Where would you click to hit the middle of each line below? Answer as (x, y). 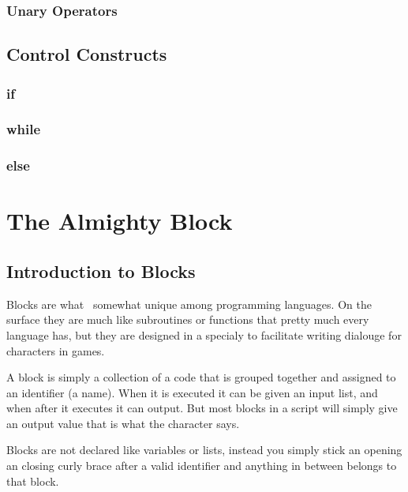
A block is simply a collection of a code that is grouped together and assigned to (201, 377)
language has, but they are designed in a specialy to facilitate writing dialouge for (204, 334)
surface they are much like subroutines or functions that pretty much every (188, 319)
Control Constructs (87, 54)
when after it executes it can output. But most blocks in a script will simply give (202, 408)
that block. (33, 481)
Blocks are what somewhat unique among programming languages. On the (189, 304)
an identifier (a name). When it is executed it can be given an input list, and (192, 392)
